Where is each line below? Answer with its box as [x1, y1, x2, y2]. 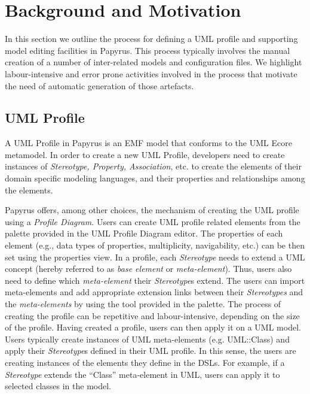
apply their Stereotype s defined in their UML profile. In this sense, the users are [5, 344, 296, 357]
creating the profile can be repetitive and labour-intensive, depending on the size [5, 309, 300, 322]
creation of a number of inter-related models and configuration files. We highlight [5, 56, 302, 68]
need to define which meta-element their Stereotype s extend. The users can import [5, 274, 305, 286]
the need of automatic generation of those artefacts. [5, 79, 194, 92]
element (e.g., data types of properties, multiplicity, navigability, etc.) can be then [5, 239, 305, 251]
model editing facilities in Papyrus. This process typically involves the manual [5, 44, 290, 56]
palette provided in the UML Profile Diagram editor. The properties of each [5, 227, 283, 240]
